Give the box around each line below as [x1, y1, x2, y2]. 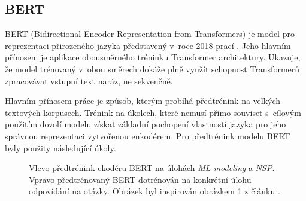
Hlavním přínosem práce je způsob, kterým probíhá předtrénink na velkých [5, 95, 281, 107]
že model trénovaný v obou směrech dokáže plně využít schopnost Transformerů [5, 62, 300, 75]
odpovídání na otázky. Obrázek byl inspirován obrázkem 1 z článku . [29, 185, 280, 197]
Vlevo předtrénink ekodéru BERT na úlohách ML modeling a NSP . [29, 162, 275, 174]
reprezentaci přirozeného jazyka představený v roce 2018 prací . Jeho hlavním [5, 39, 291, 51]
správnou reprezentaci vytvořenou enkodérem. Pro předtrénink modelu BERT [5, 129, 290, 142]
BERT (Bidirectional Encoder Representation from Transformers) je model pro [5, 28, 295, 40]
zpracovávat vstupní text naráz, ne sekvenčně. [5, 74, 173, 87]
